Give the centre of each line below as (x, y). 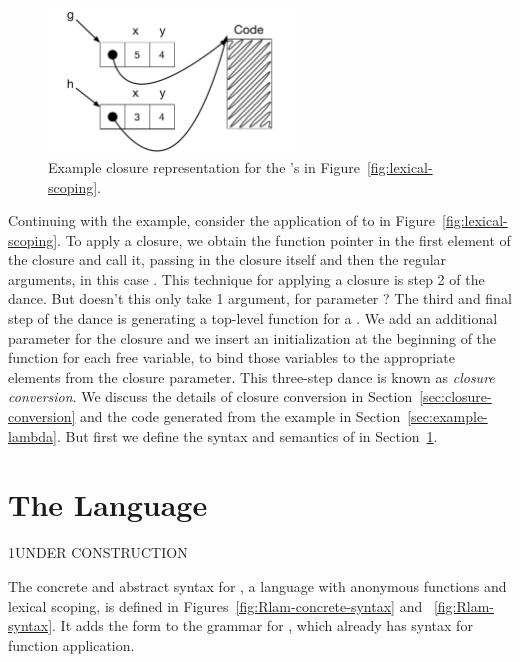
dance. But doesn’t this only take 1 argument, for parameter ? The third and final (260, 298)
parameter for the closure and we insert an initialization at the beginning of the (252, 337)
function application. (71, 644)
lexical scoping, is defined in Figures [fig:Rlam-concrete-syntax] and (215, 605)
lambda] (33, 435)
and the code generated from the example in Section (240, 416)
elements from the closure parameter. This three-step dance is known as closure (251, 376)
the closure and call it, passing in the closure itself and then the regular (227, 259)
